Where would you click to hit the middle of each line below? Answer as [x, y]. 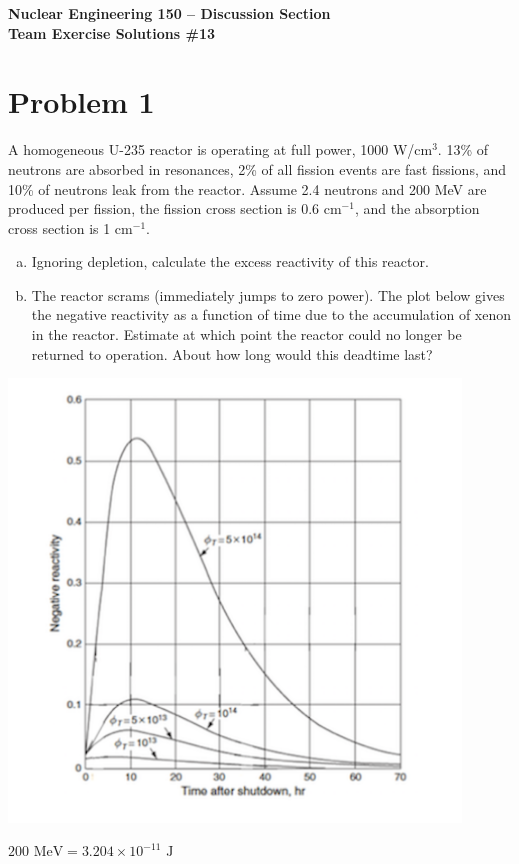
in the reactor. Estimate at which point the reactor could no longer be [246, 334]
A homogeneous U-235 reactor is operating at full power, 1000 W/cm [220, 149]
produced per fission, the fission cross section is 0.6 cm [175, 208]
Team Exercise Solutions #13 [112, 32]
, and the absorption [417, 208]
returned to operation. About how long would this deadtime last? [232, 353]
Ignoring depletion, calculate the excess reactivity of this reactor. [230, 261]
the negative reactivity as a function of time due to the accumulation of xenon [271, 314]
